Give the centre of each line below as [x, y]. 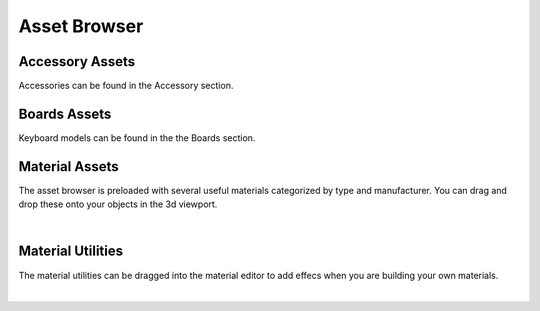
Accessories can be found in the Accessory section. [126, 86]
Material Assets [68, 166]
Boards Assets [65, 113]
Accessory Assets [77, 61]
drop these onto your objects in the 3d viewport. [118, 204]
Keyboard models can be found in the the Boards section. [137, 137]
